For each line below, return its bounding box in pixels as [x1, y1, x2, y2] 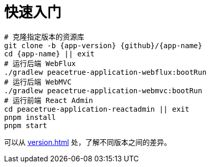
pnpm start [4, 121, 48, 130]
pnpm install [4, 113, 56, 121]
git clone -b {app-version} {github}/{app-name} [4, 41, 202, 50]
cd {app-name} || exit [4, 49, 95, 58]
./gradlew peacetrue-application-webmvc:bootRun [4, 86, 202, 95]
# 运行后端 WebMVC [4, 77, 72, 86]
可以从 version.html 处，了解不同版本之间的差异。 [4, 137, 171, 147]
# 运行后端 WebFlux [4, 59, 76, 68]
